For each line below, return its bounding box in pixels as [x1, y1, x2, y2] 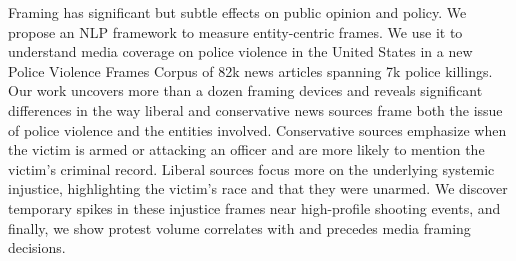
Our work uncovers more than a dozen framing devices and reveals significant [8, 80, 483, 101]
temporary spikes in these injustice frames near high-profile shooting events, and [8, 197, 501, 218]
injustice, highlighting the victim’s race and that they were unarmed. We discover [8, 178, 508, 199]
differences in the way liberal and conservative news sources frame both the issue [8, 99, 503, 120]
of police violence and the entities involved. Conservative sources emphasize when [8, 119, 507, 140]
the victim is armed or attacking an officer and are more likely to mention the [8, 139, 485, 160]
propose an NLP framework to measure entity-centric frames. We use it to [8, 21, 463, 42]
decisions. [8, 237, 66, 258]
